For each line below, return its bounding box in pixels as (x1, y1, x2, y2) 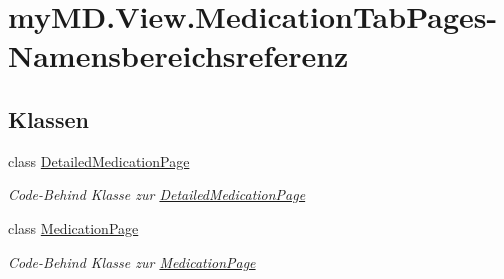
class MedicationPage (8, 217, 139, 238)
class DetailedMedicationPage (8, 150, 190, 171)
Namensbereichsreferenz (8, 35, 349, 76)
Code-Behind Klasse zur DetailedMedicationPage (8, 184, 306, 205)
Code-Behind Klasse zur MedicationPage (8, 251, 256, 272)
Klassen (8, 103, 89, 134)
